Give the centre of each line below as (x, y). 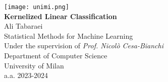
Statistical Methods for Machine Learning (69, 35)
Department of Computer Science (56, 56)
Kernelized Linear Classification (61, 16)
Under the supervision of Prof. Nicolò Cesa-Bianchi (84, 46)
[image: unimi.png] (37, 7)
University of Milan (34, 65)
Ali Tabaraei (23, 26)
